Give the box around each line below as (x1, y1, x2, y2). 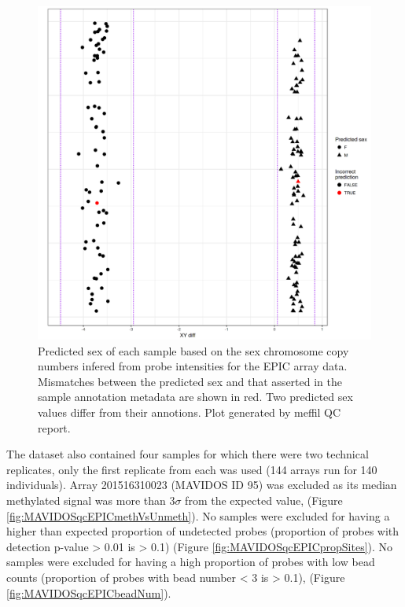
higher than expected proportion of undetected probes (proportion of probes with (6, 523, 399, 539)
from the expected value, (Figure (185, 491, 343, 508)
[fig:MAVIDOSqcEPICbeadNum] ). (6, 584, 171, 601)
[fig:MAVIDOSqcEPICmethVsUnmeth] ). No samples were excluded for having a (6, 507, 390, 524)
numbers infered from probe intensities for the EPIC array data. (38, 358, 348, 374)
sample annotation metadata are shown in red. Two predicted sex (38, 388, 353, 405)
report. (38, 419, 71, 436)
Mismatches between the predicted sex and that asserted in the (38, 373, 342, 389)
